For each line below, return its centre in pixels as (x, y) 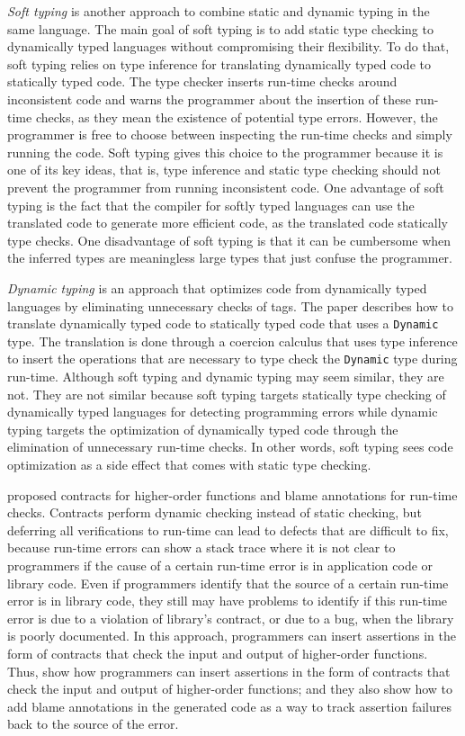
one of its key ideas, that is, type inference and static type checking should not (224, 170)
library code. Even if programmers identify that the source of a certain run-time (228, 583)
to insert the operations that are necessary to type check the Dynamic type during (232, 359)
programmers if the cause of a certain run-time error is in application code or (220, 565)
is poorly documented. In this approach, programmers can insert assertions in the (232, 636)
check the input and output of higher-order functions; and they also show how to (230, 689)
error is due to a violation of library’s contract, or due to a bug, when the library (231, 618)
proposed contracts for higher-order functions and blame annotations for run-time (232, 494)
